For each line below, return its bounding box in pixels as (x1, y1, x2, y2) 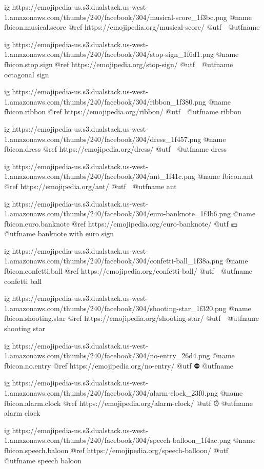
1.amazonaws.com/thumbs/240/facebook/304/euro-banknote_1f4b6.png (4, 208, 231, 219)
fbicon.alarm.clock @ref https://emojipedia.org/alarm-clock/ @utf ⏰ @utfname (4, 397, 253, 408)
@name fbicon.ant (197, 171, 254, 181)
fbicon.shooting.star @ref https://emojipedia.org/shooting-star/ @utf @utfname (4, 313, 259, 323)
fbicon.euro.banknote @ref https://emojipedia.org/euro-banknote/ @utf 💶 (4, 218, 238, 229)
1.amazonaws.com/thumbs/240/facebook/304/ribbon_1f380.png (4, 96, 206, 107)
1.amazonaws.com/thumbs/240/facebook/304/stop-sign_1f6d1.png (4, 49, 214, 59)
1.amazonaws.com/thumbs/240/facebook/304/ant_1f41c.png (4, 171, 195, 181)
